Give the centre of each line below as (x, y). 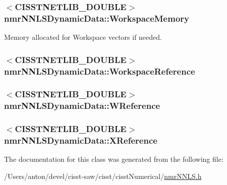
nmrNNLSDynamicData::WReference (82, 106)
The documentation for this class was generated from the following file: (114, 159)
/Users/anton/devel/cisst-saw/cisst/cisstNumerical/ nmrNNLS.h (103, 176)
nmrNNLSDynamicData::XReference (81, 140)
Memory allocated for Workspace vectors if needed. (83, 37)
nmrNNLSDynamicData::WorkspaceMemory (97, 18)
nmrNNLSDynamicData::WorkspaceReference (100, 71)
